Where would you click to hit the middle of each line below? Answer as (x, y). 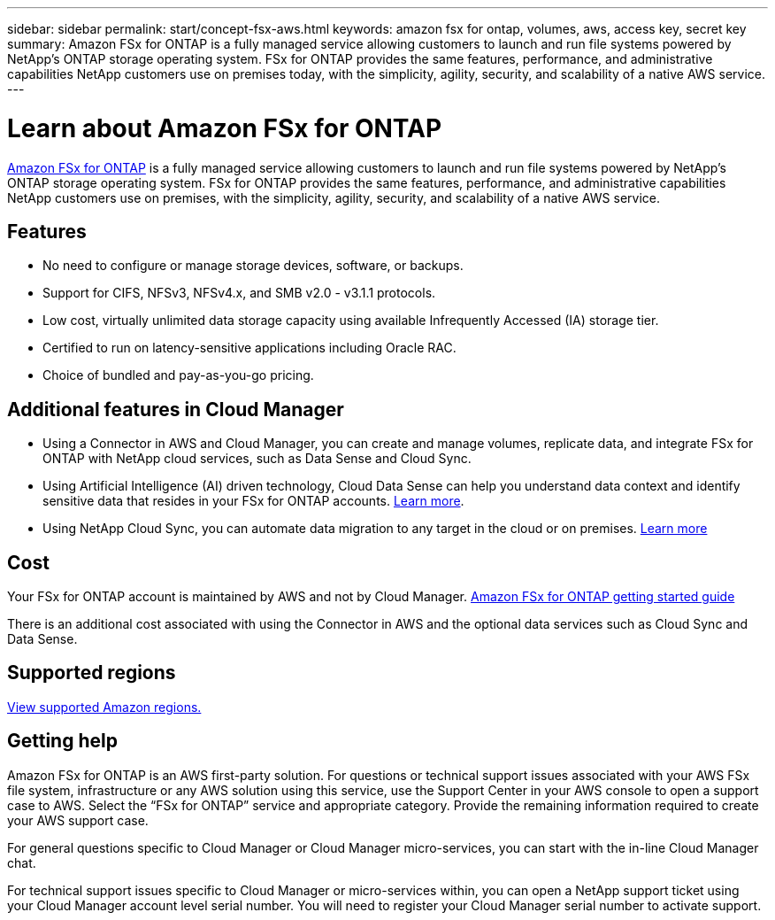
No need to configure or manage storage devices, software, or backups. (253, 266)
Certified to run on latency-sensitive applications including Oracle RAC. (249, 348)
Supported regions (92, 673)
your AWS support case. (78, 820)
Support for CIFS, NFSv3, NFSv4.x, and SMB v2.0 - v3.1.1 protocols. (239, 293)
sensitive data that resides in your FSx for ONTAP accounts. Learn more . (253, 501)
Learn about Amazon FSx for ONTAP (225, 128)
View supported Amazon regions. (104, 707)
